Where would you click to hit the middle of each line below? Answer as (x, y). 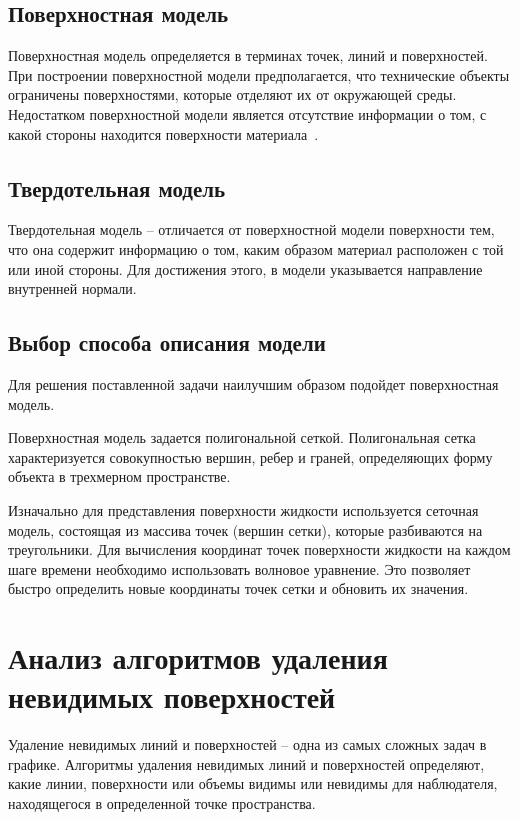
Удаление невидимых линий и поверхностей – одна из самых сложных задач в (247, 744)
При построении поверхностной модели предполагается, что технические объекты (259, 74)
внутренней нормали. (72, 288)
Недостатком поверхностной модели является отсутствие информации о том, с (247, 113)
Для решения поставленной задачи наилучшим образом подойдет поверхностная (253, 383)
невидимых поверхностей (172, 696)
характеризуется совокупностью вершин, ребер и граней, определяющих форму (250, 456)
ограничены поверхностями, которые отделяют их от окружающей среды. (232, 94)
